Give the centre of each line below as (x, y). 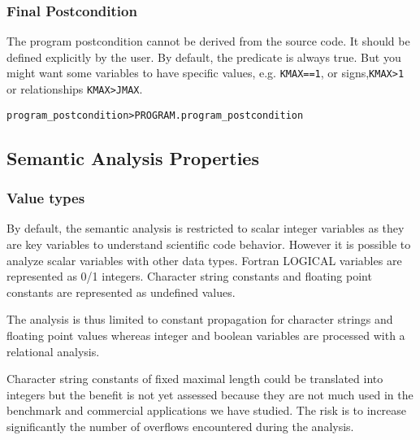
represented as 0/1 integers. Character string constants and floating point (189, 276)
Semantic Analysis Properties (133, 157)
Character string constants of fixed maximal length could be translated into (195, 379)
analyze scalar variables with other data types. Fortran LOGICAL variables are (204, 260)
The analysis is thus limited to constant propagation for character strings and (200, 319)
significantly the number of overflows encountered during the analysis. (180, 426)
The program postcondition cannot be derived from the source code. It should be (208, 41)
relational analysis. (53, 351)
